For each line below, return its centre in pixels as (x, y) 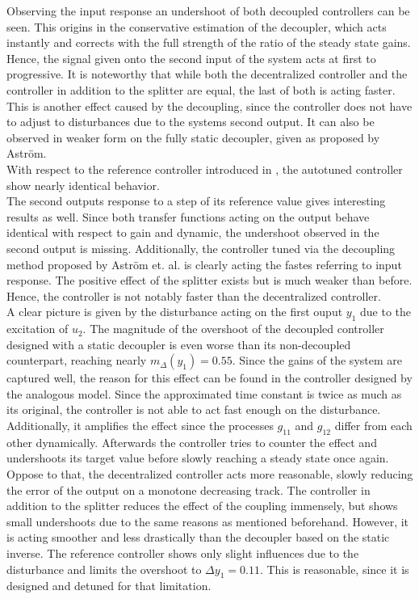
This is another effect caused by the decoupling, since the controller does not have (209, 105)
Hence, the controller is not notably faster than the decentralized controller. (194, 295)
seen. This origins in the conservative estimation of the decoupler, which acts (197, 26)
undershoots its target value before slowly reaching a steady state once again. (198, 458)
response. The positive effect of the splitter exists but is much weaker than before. (209, 280)
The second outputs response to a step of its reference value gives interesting (196, 201)
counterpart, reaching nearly (77, 360)
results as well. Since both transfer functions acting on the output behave (188, 216)
